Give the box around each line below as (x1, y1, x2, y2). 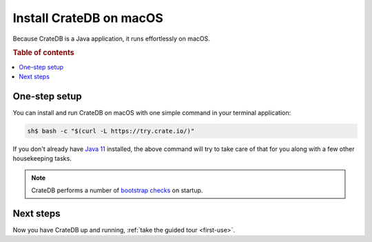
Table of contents (12, 48, 75, 58)
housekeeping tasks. (12, 154, 72, 163)
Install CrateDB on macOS (12, 10, 163, 26)
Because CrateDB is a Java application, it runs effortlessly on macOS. (12, 34, 210, 43)
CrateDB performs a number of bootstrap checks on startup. (31, 186, 203, 194)
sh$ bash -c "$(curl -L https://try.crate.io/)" (27, 127, 195, 134)
